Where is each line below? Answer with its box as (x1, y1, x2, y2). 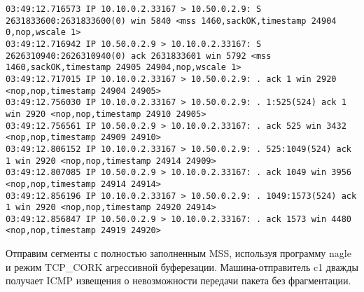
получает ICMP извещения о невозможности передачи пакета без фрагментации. (6, 273, 351, 288)
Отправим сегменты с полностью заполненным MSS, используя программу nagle (6, 246, 351, 260)
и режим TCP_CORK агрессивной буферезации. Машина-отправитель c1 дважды (6, 259, 358, 274)
